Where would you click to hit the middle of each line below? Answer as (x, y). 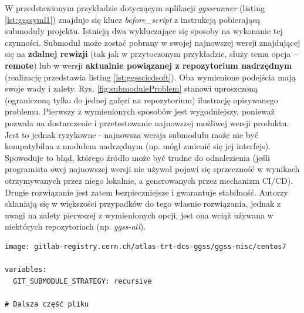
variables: (26, 270)
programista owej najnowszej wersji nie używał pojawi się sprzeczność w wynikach (152, 169)
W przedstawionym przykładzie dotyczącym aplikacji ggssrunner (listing (135, 8)
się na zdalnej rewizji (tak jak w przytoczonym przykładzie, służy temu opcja (148, 54)
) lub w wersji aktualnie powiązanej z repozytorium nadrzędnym (163, 65)
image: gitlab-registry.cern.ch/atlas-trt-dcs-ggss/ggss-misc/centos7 (146, 246)
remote (19, 65)
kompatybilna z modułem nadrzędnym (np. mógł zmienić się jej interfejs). (138, 146)
